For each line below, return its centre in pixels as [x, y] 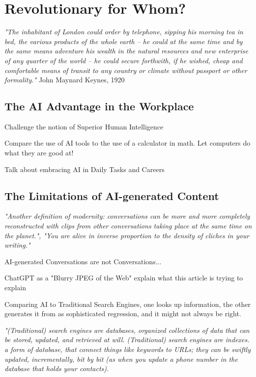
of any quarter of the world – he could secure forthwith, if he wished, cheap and [124, 60]
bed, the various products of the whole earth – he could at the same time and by [124, 41]
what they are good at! [39, 153]
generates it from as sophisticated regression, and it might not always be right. [123, 314]
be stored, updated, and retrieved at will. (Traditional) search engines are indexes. [127, 339]
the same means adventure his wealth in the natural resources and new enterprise [126, 51]
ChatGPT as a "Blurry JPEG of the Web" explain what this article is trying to [124, 278]
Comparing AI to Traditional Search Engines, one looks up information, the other [128, 304]
